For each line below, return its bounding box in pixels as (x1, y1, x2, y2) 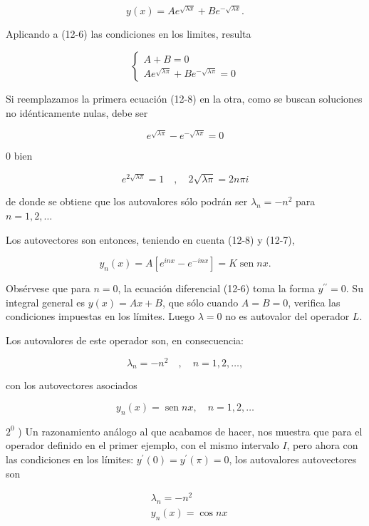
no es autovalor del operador (225, 309, 350, 324)
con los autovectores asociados (6, 378, 137, 393)
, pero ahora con (286, 438, 358, 453)
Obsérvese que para (6, 281, 90, 296)
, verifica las (288, 294, 341, 309)
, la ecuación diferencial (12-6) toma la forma (118, 281, 315, 296)
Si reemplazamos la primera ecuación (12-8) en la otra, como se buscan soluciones (6, 91, 363, 105)
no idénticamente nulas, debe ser (6, 105, 148, 120)
